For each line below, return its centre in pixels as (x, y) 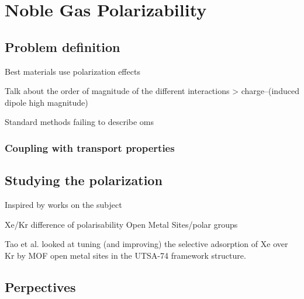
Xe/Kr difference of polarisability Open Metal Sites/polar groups (121, 224)
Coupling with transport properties (90, 147)
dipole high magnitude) (46, 102)
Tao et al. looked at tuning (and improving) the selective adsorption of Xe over (146, 244)
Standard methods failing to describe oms (80, 122)
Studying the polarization (84, 180)
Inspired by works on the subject (63, 204)
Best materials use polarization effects (72, 71)
